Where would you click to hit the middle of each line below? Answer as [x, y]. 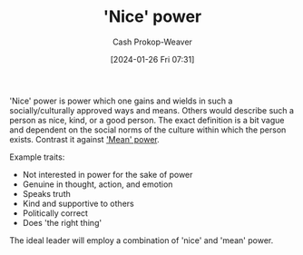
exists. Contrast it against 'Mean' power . [85, 139]
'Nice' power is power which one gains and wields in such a [121, 101]
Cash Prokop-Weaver [152, 42]
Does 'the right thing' [62, 222]
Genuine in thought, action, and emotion [98, 184]
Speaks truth [46, 193]
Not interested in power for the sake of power [108, 174]
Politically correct [55, 213]
